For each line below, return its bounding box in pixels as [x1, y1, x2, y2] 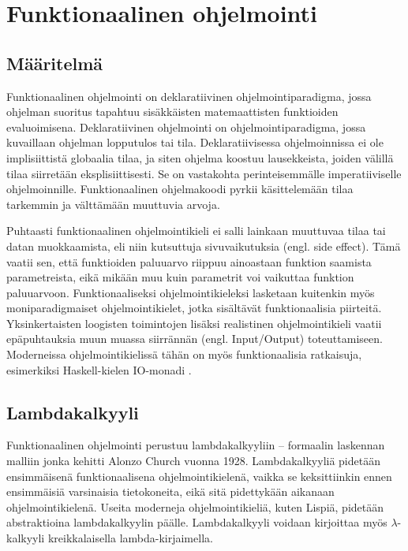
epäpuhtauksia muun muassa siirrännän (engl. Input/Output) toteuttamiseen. [6, 330, 383, 347]
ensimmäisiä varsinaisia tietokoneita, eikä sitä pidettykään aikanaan [6, 483, 335, 500]
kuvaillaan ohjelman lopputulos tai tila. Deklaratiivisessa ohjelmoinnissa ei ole [6, 134, 384, 151]
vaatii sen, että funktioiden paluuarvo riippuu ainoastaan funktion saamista [6, 253, 372, 270]
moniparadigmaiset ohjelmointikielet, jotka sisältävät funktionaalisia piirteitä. [6, 300, 382, 316]
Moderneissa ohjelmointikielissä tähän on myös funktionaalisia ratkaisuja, [6, 346, 362, 363]
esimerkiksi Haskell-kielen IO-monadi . [6, 361, 192, 378]
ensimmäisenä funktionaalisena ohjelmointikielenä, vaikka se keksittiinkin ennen [6, 467, 392, 484]
